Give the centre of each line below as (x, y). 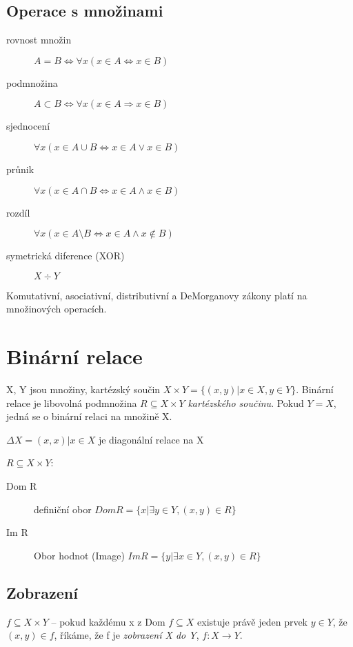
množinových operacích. (57, 309)
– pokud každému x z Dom (108, 621)
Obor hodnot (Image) (79, 555)
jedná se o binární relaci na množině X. (89, 416)
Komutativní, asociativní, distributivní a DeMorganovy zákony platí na (157, 295)
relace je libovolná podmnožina (72, 402)
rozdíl (18, 212)
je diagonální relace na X (151, 439)
